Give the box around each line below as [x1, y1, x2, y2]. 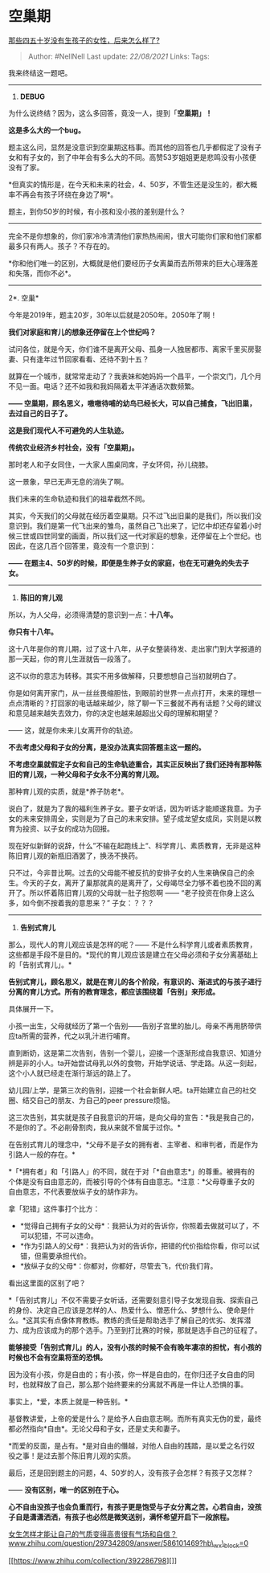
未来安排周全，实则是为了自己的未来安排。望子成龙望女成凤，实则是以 [22, 813, 255, 823]
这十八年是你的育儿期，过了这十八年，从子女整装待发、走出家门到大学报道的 [8, 643, 262, 653]
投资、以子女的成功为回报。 [22, 823, 114, 833]
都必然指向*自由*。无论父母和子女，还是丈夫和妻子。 [8, 1424, 185, 1433]
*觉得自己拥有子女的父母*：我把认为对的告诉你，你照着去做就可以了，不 [19, 1220, 260, 1230]
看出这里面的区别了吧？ [8, 1278, 86, 1288]
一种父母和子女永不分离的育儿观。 [50, 769, 163, 779]
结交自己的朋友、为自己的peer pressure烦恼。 [22, 1095, 175, 1105]
